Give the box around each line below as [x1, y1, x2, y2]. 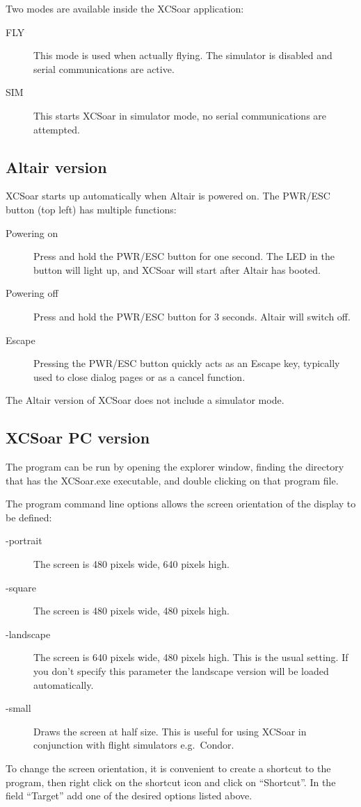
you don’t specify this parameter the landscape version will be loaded [33, 664, 329, 678]
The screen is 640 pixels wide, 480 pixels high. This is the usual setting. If [33, 650, 348, 665]
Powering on [6, 225, 58, 240]
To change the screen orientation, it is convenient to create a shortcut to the [6, 761, 331, 775]
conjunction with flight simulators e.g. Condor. [33, 737, 234, 752]
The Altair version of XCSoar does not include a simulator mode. [6, 393, 284, 407]
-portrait [6, 533, 42, 548]
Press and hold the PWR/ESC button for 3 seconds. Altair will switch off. [33, 309, 351, 323]
